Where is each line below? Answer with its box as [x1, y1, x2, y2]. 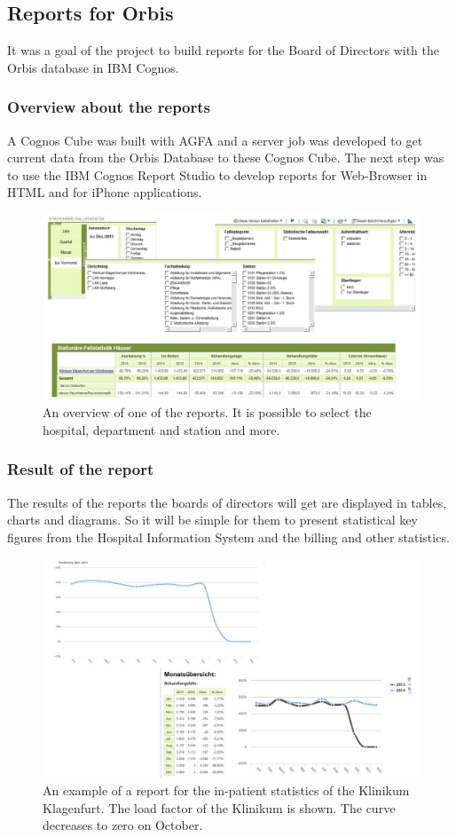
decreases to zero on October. [43, 816, 203, 834]
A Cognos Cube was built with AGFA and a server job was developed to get [7, 130, 423, 149]
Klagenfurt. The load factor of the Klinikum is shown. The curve [43, 798, 396, 817]
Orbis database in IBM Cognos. [7, 58, 179, 76]
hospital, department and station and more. [43, 420, 280, 438]
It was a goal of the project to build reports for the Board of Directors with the [7, 41, 440, 59]
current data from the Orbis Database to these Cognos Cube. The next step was [7, 148, 444, 167]
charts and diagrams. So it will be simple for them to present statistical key [7, 510, 418, 529]
